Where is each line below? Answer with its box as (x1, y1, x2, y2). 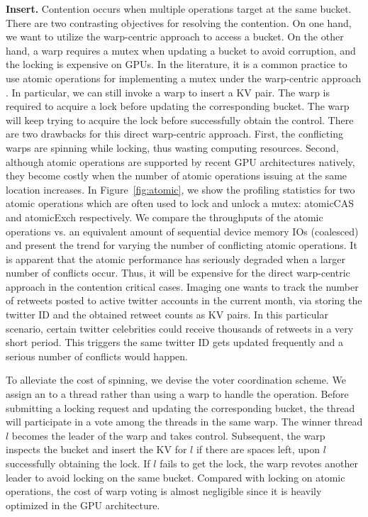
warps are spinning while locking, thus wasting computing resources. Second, (6, 140, 339, 155)
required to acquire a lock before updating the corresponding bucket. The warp (6, 99, 350, 113)
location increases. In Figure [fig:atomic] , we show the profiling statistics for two (6, 182, 355, 196)
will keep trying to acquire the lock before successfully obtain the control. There (6, 112, 354, 127)
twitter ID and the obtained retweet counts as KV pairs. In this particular (6, 307, 328, 322)
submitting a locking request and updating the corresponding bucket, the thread (6, 400, 355, 415)
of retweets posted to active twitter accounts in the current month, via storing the (6, 293, 362, 308)
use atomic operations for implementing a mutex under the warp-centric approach (6, 70, 362, 85)
